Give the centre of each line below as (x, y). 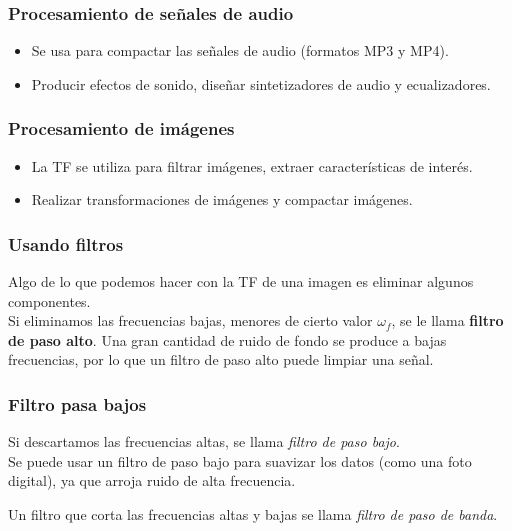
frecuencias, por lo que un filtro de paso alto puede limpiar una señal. (221, 359)
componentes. (49, 300)
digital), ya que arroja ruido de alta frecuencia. (152, 480)
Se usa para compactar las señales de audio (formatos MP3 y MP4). (240, 50)
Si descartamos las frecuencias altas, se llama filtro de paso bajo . (204, 441)
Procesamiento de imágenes (121, 128)
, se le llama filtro (447, 320)
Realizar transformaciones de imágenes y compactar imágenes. (222, 199)
